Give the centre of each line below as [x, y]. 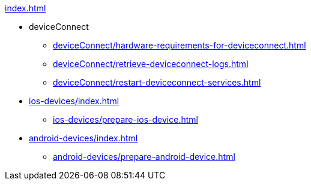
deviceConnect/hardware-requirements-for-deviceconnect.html [180, 45]
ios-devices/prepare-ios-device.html [125, 119]
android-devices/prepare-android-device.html [144, 157]
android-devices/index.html [83, 138]
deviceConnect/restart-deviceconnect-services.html [157, 82]
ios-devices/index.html [74, 101]
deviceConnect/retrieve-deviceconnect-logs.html [151, 64]
